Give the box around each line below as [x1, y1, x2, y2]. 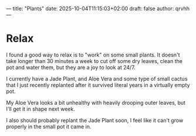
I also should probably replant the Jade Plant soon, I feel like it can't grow [6, 117, 184, 124]
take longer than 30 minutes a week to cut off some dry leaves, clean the [6, 57, 183, 64]
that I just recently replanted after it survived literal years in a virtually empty [6, 81, 190, 88]
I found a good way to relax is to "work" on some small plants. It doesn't [6, 51, 180, 58]
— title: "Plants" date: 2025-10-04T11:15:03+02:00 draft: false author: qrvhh [6, 5, 190, 12]
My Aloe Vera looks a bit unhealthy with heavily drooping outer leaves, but [6, 99, 186, 106]
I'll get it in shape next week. [6, 105, 75, 112]
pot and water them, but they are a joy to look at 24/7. [6, 64, 136, 71]
